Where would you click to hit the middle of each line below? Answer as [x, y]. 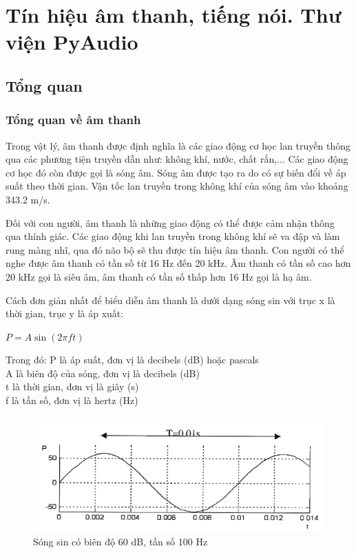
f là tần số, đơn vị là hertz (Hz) [72, 400]
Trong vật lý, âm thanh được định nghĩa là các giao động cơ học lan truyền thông [178, 145]
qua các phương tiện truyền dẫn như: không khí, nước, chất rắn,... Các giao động [177, 159]
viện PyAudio [72, 42]
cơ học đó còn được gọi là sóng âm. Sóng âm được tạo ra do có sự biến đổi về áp [176, 172]
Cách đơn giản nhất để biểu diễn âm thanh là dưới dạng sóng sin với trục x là [170, 300]
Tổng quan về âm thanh [73, 120]
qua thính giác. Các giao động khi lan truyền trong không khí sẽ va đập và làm [173, 236]
